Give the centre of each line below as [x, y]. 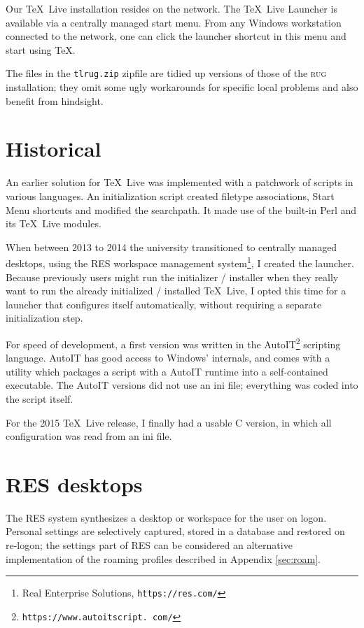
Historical [54, 149]
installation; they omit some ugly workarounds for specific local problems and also [182, 87]
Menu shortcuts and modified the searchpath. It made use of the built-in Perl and [181, 209]
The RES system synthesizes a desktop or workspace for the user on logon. [166, 517]
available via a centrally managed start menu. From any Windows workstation [174, 22]
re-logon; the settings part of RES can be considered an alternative [149, 545]
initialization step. [44, 318]
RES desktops [74, 484]
